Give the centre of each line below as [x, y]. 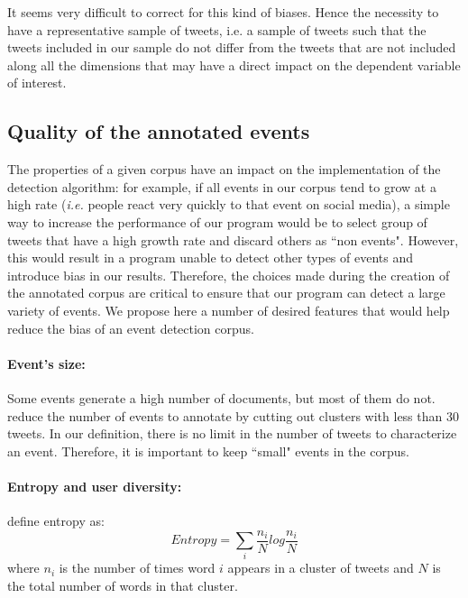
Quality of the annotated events [159, 131]
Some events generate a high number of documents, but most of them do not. [221, 397]
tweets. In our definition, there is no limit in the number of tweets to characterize [232, 433]
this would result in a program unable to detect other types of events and [211, 258]
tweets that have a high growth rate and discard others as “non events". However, [233, 239]
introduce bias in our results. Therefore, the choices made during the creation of [229, 275]
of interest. [37, 83]
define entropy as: [56, 521]
